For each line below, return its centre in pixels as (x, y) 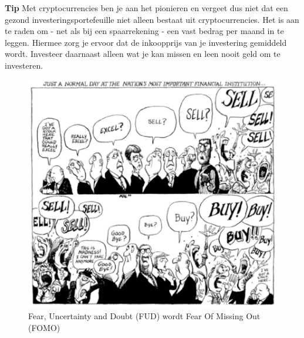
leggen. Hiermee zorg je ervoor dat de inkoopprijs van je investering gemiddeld (146, 42)
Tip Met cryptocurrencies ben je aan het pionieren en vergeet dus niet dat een (146, 8)
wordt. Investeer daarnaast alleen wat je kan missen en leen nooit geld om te (143, 54)
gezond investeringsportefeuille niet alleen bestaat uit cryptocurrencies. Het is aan (152, 19)
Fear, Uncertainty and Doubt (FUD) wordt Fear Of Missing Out (144, 316)
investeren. (24, 65)
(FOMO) (44, 327)
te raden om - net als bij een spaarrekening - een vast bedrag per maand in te (144, 31)
